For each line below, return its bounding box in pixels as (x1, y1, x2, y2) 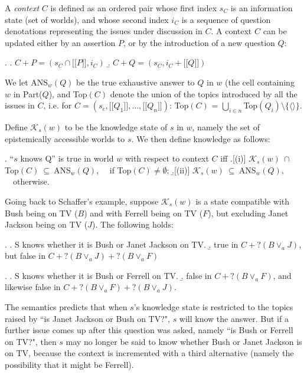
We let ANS (5, 75, 48, 88)
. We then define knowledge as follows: (131, 132, 270, 144)
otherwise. (12, 175, 50, 187)
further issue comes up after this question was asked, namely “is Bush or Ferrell (5, 324, 293, 336)
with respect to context (125, 152, 209, 165)
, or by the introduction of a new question (123, 36, 275, 48)
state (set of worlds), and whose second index (5, 13, 169, 25)
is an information (230, 2, 293, 14)
